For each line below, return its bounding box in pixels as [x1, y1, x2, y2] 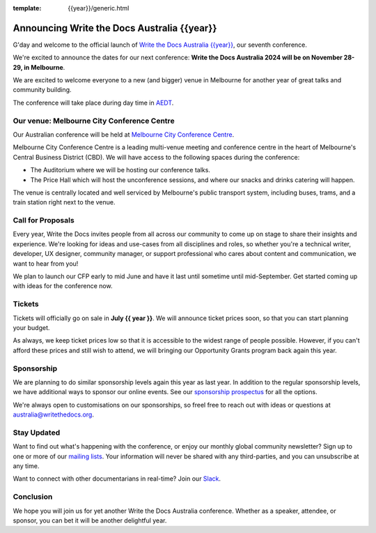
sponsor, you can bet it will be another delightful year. [13, 516, 167, 525]
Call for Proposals [13, 216, 75, 225]
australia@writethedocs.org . [13, 410, 94, 419]
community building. [13, 86, 72, 94]
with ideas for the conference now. [13, 282, 113, 290]
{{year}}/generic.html [68, 4, 130, 12]
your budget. [13, 323, 50, 331]
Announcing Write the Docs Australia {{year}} [13, 22, 217, 34]
